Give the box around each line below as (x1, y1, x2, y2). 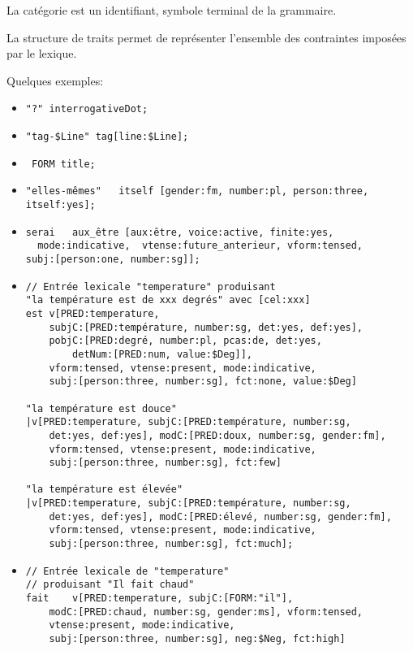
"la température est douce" (25, 402, 177, 414)
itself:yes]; (25, 199, 96, 210)
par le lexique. (6, 45, 77, 62)
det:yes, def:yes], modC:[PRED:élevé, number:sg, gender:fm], (49, 510, 392, 523)
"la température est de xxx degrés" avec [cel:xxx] (25, 294, 311, 306)
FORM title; (31, 158, 96, 170)
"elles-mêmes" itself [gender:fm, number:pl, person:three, (25, 185, 369, 197)
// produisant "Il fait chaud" (25, 579, 195, 591)
